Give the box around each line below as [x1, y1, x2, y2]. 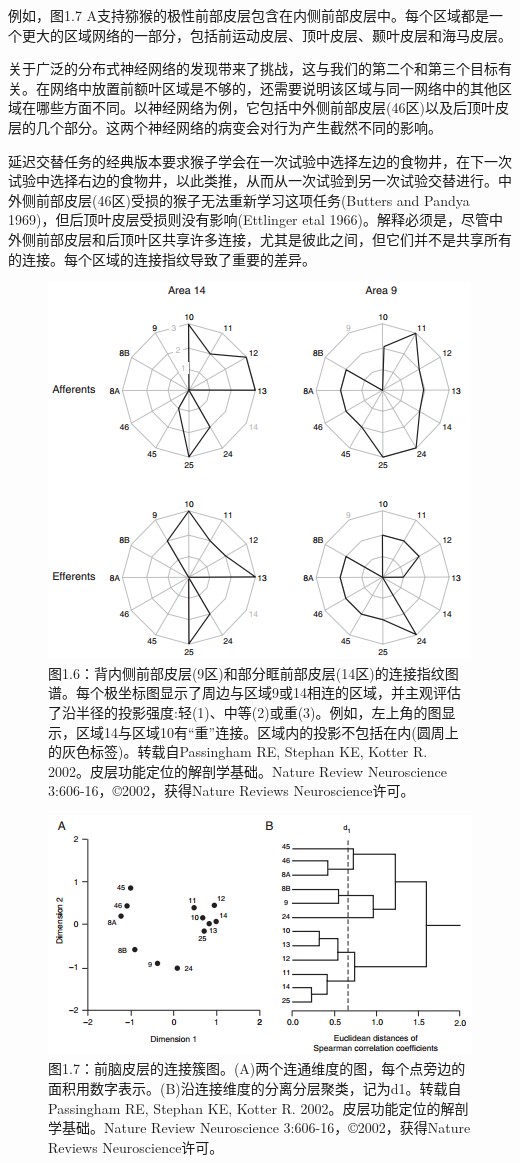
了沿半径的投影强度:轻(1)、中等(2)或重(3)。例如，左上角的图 [48, 701, 442, 722]
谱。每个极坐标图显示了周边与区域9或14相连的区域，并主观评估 [48, 682, 461, 703]
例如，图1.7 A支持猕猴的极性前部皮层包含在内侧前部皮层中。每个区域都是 [8, 5, 490, 25]
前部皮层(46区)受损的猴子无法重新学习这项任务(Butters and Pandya [35, 189, 470, 210]
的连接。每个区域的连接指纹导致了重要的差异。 [8, 248, 316, 269]
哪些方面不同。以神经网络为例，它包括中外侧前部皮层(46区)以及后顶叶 [35, 97, 495, 118]
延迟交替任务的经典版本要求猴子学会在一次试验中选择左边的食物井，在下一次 [8, 150, 512, 171]
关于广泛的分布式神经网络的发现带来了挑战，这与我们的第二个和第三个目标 [8, 58, 498, 79]
